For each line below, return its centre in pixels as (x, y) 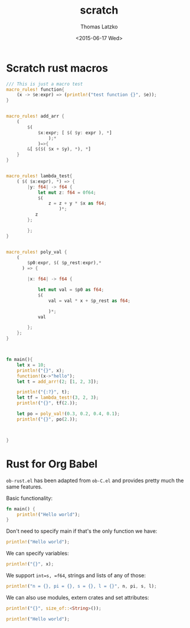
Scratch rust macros (57, 68)
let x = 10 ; (31, 365)
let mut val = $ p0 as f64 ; (71, 290)
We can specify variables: (37, 554)
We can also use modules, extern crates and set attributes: (78, 597)
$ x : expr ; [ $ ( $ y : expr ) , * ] (75, 133)
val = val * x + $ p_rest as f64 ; (89, 301)
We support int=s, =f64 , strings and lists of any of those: (76, 575)
